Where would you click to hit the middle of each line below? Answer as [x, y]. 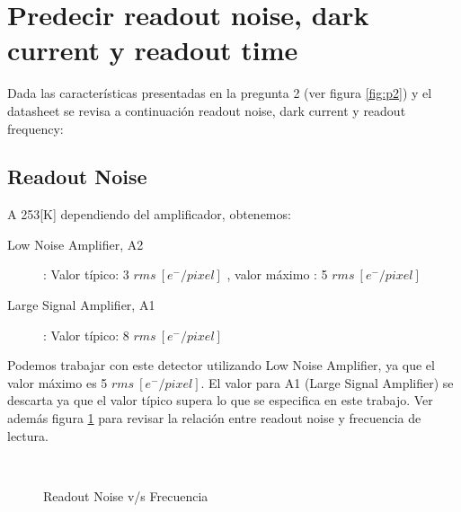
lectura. [28, 435]
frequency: [35, 128]
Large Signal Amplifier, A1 [81, 305]
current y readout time [153, 50]
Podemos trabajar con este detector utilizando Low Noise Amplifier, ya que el [221, 365]
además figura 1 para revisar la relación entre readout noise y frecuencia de [214, 418]
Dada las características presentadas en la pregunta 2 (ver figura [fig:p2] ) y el [220, 93]
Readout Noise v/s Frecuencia [126, 495]
